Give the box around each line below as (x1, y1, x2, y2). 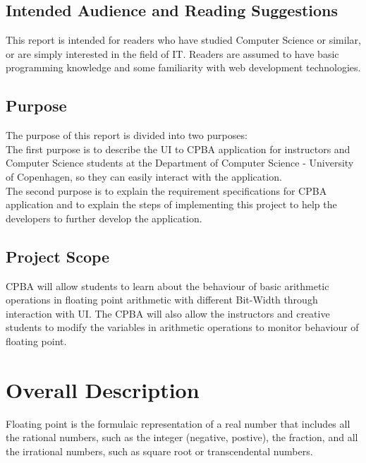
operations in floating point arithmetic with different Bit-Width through (6, 292, 318, 307)
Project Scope (6, 245, 110, 267)
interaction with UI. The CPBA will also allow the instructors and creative (6, 306, 330, 320)
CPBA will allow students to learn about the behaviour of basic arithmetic (6, 278, 329, 293)
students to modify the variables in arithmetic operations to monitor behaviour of (6, 320, 359, 335)
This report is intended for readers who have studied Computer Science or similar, (6, 32, 361, 47)
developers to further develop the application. (6, 210, 202, 225)
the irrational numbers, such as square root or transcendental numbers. (6, 443, 313, 458)
